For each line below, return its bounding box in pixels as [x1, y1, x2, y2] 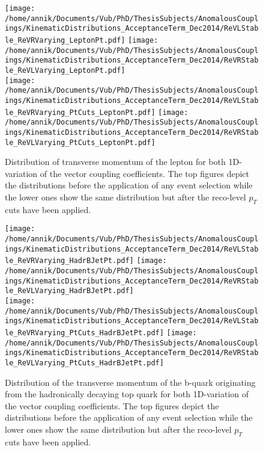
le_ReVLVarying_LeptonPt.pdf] [5, 66, 125, 75]
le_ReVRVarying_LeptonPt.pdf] [5, 36, 125, 45]
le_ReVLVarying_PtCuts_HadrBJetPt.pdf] [5, 358, 164, 367]
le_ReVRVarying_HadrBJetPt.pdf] [5, 256, 134, 265]
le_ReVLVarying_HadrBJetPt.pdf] [5, 286, 134, 296]
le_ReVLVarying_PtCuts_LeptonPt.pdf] [5, 138, 156, 147]
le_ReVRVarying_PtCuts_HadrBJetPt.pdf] [5, 328, 164, 337]
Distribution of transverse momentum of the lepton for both [5, 155, 226, 168]
